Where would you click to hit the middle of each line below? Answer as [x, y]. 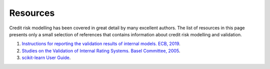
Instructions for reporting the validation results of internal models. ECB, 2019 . [101, 44]
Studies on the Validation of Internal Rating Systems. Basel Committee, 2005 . [101, 51]
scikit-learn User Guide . [46, 58]
